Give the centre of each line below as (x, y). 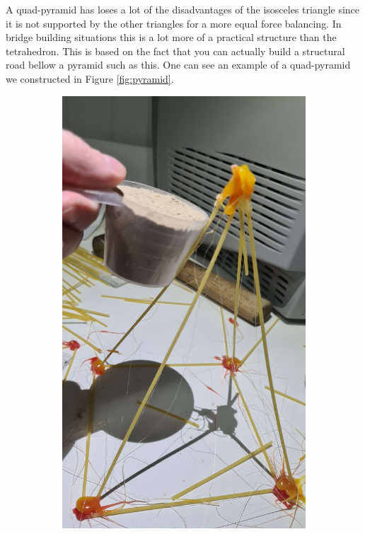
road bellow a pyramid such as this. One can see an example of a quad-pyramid (178, 65)
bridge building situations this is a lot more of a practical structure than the (171, 37)
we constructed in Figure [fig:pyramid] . (90, 78)
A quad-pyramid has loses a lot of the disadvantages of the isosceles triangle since (183, 9)
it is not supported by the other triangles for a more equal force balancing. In (174, 23)
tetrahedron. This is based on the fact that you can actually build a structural (175, 51)
